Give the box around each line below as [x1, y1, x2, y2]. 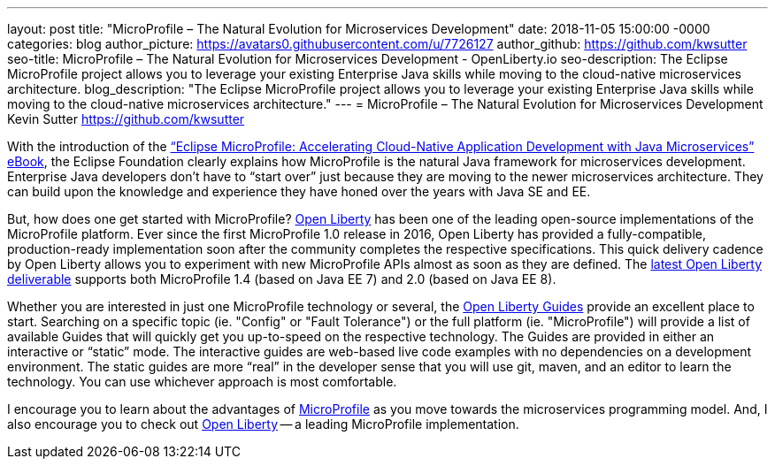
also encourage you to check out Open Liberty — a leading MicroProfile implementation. [7, 416, 519, 432]
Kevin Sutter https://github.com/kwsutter [7, 111, 245, 126]
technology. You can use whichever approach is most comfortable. [7, 374, 397, 389]
